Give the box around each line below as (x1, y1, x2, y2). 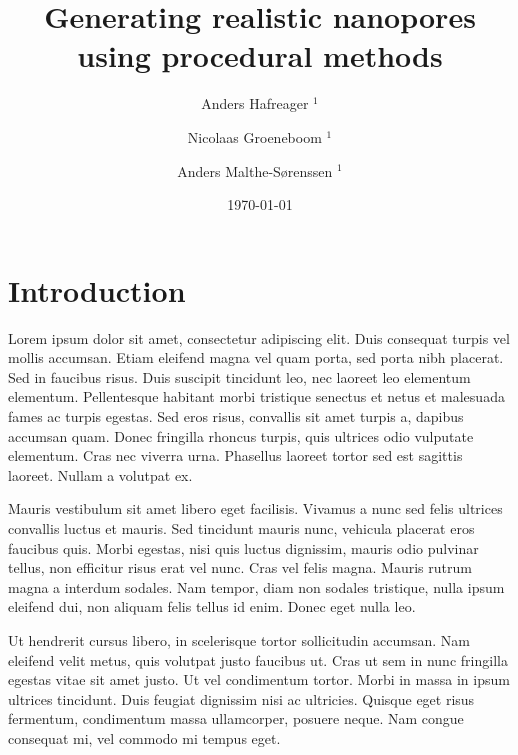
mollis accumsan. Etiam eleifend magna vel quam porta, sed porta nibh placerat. (8, 347, 504, 368)
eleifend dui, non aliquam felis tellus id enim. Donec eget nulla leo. (8, 596, 416, 617)
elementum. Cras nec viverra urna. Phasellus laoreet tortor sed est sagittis (8, 445, 463, 466)
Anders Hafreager (201, 93, 309, 114)
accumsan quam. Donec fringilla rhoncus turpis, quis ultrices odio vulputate (8, 425, 474, 446)
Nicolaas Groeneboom (187, 126, 322, 147)
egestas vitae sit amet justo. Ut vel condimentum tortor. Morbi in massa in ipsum (8, 669, 510, 690)
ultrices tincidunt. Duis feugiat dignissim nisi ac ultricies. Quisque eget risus (8, 688, 475, 709)
